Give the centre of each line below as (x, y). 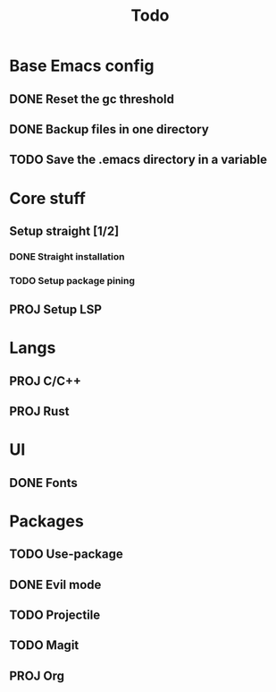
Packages (47, 521)
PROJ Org (37, 675)
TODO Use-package (66, 555)
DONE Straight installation (67, 256)
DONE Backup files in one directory (109, 129)
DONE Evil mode (55, 584)
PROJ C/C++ (46, 381)
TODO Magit (44, 645)
